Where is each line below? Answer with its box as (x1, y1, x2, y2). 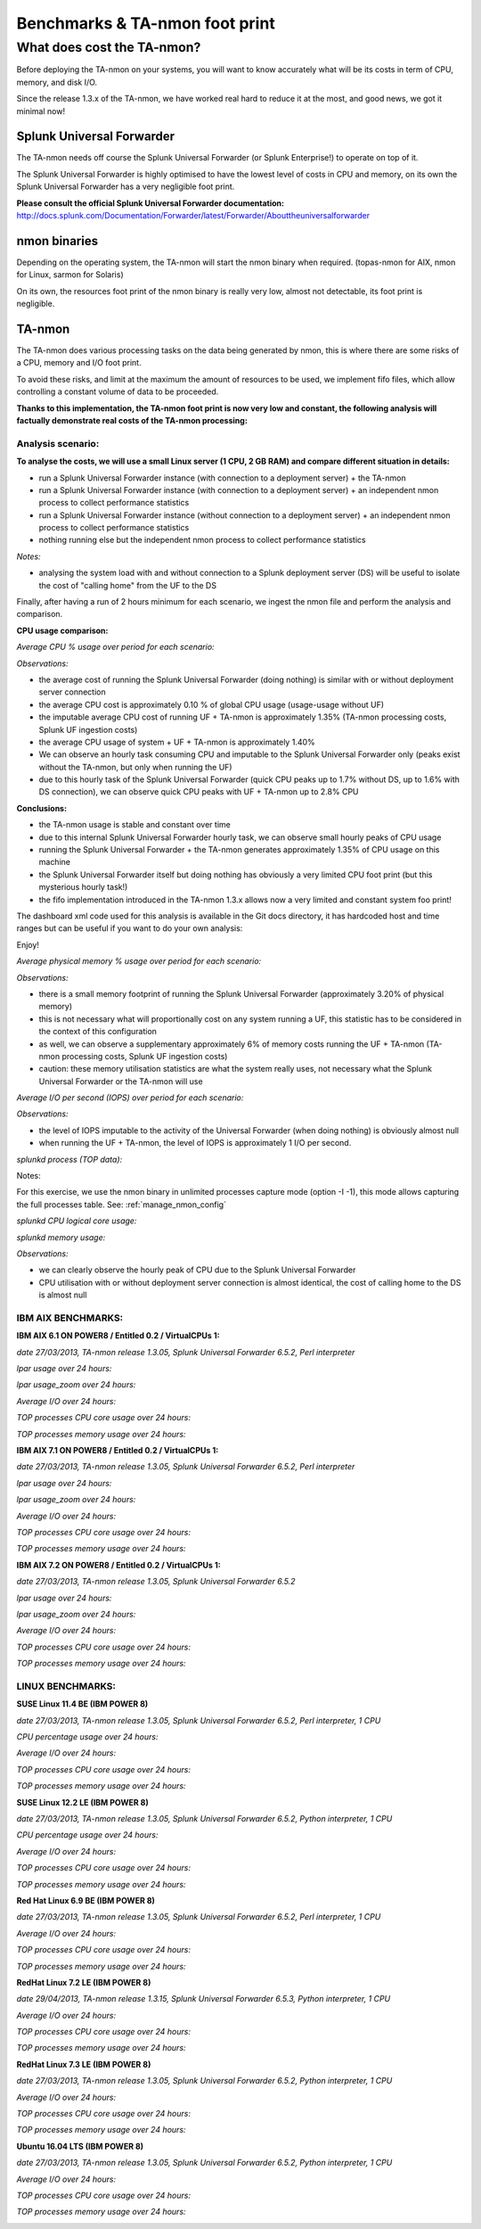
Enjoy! (16, 939, 40, 950)
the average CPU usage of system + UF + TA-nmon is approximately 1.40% (38, 736, 315, 747)
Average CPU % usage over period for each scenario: (16, 642, 215, 653)
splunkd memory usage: (16, 1231, 106, 1243)
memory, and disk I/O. (16, 77, 98, 87)
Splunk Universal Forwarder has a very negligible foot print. (16, 181, 235, 192)
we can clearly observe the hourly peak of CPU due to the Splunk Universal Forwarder (38, 1264, 356, 1275)
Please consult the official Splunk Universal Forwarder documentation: (16, 197, 285, 209)
